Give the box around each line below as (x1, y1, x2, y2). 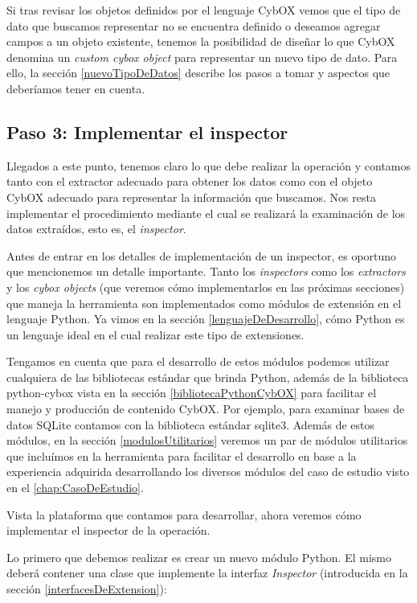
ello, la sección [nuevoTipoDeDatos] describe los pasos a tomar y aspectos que (6, 64, 390, 81)
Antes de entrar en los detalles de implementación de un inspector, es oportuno (6, 247, 397, 264)
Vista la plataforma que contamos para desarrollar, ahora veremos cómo (6, 506, 362, 523)
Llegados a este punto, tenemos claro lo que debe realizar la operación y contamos (6, 157, 411, 174)
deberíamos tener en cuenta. (6, 80, 145, 96)
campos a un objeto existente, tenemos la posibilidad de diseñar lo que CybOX (6, 33, 395, 50)
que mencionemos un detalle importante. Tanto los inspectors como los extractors (6, 263, 406, 280)
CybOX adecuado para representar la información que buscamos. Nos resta (6, 188, 376, 205)
